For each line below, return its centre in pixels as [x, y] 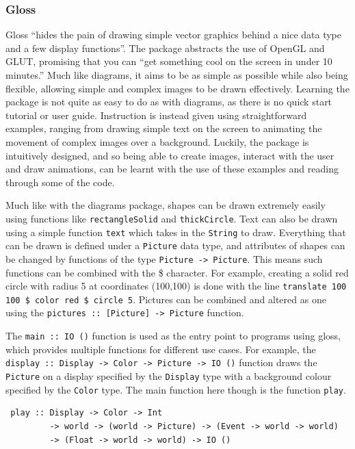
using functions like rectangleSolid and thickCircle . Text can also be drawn [172, 218]
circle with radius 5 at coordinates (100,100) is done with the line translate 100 [176, 286]
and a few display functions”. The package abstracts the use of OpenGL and [165, 48]
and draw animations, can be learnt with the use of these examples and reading [172, 169]
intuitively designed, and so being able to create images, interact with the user [170, 155]
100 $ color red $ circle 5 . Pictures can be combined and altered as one [166, 299]
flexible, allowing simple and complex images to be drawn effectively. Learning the [177, 88]
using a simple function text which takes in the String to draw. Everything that [176, 232]
